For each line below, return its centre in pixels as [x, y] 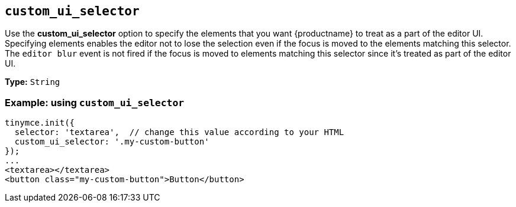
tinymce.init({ [40, 123]
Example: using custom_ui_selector [95, 102]
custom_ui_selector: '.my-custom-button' [112, 142]
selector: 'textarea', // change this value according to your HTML [179, 132]
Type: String [33, 82]
